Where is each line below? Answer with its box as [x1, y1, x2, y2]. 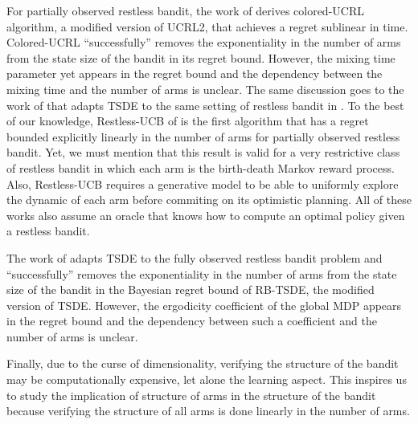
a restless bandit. [6, 222, 90, 239]
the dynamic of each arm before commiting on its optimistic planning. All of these [6, 191, 412, 208]
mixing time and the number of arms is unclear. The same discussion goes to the [6, 80, 404, 97]
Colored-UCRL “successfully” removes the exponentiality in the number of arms [6, 34, 401, 51]
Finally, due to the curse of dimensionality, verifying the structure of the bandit [6, 355, 399, 372]
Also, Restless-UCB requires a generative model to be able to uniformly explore [6, 175, 399, 192]
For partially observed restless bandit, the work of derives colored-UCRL [6, 2, 364, 18]
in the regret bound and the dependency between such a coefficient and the [6, 312, 377, 329]
